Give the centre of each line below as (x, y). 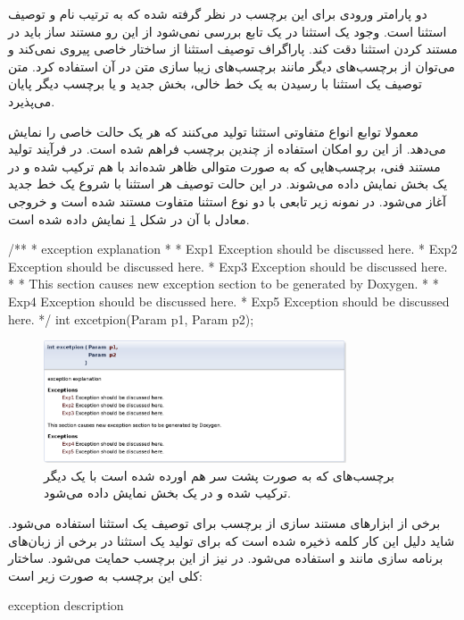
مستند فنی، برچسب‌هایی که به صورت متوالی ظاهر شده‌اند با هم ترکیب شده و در (224, 166)
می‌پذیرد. (32, 101)
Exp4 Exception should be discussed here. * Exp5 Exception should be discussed (229, 301)
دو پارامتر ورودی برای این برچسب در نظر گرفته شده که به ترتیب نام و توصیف (218, 13)
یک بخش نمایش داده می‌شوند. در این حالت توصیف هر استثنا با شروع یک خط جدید (228, 184)
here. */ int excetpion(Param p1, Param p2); (131, 318)
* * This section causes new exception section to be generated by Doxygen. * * (224, 284)
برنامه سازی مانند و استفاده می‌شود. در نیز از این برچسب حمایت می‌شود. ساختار (226, 558)
